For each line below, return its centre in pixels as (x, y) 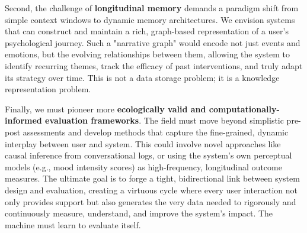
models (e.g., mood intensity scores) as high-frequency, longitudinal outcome (143, 166)
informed (23, 120)
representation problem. (48, 89)
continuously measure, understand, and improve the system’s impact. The (139, 213)
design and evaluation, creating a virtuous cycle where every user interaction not (151, 190)
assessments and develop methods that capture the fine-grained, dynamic (156, 132)
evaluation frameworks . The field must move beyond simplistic (164, 120)
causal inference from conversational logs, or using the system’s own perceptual (148, 155)
